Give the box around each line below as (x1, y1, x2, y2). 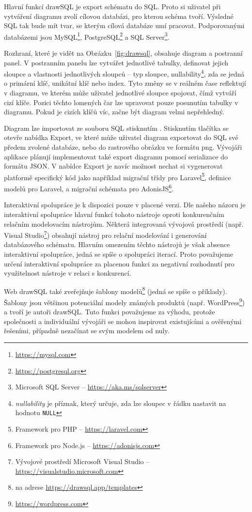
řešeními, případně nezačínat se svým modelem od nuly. (4, 326, 170, 336)
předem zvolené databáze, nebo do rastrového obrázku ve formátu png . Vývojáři (4, 142, 242, 152)
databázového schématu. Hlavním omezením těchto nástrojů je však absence (4, 239, 230, 249)
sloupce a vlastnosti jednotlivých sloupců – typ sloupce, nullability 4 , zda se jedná (4, 67, 245, 78)
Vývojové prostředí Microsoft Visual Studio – (15, 456, 150, 466)
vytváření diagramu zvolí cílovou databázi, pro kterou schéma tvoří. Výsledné (4, 11, 234, 21)
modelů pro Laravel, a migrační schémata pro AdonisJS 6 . (4, 182, 173, 193)
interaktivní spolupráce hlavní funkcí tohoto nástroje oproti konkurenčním (4, 209, 224, 219)
